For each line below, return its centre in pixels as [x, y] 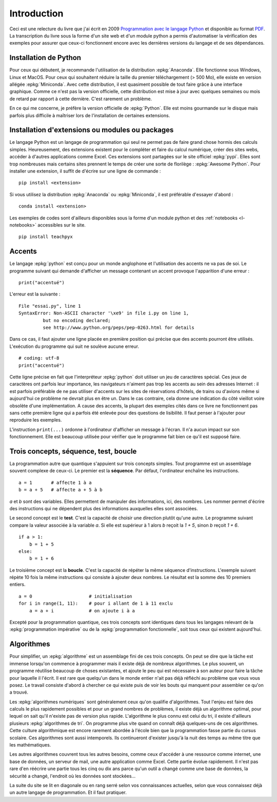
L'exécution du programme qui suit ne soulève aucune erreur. [74, 346]
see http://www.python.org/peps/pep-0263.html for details [118, 328]
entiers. [17, 584]
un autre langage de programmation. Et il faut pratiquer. [68, 792]
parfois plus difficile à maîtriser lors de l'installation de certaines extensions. [90, 115]
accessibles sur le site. [62, 225]
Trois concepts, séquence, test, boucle [73, 451]
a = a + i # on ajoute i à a [82, 611]
